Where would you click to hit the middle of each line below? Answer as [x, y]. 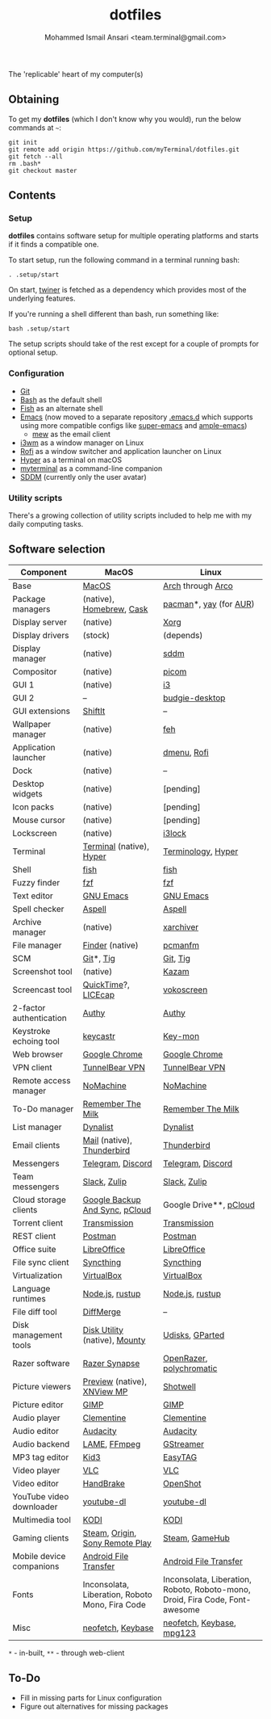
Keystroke [31, 1031]
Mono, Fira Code [115, 1604]
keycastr [99, 1036]
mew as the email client [71, 434]
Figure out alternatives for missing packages [94, 1706]
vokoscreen [185, 990]
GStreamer [183, 1444]
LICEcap [99, 994]
